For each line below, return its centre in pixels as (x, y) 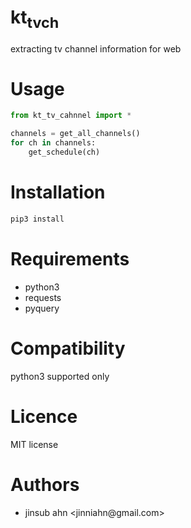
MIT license (34, 444)
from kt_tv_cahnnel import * (71, 116)
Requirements (70, 258)
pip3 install (37, 219)
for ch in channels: (53, 143)
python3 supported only (60, 376)
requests (43, 297)
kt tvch (35, 19)
